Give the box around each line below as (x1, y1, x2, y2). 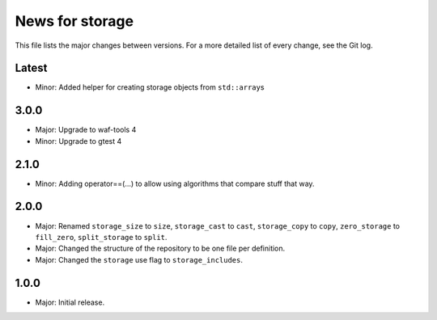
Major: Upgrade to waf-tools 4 (35, 125, 137, 135)
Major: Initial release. (35, 297, 105, 307)
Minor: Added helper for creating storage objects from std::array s (35, 82, 265, 92)
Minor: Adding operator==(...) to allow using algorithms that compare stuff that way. (35, 179, 315, 188)
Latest (15, 61, 48, 75)
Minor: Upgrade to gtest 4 (35, 136, 122, 145)
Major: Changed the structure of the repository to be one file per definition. (35, 243, 286, 254)
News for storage (15, 12, 134, 30)
